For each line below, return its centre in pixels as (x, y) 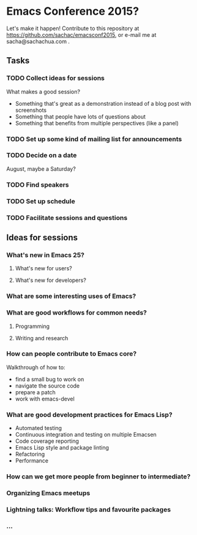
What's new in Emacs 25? (45, 255)
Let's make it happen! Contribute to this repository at (73, 28)
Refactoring (30, 454)
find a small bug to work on (50, 379)
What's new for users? (43, 268)
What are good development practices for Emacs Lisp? (89, 415)
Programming (32, 326)
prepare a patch (35, 392)
